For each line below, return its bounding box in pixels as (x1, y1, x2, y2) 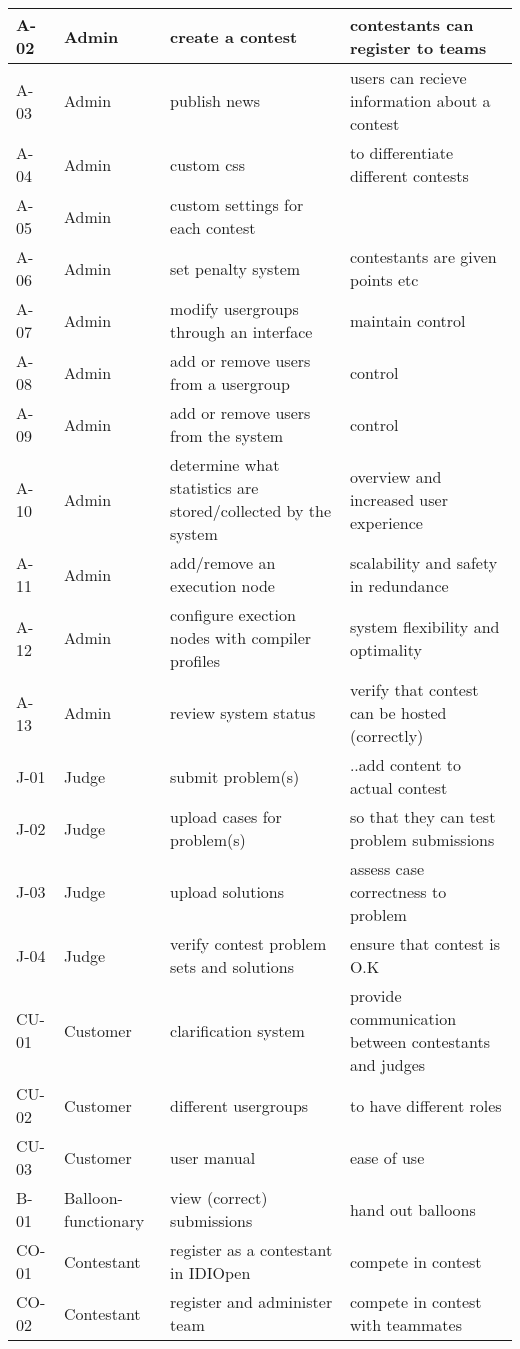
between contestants (349, 1030, 491, 1053)
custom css (170, 152, 245, 176)
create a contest (170, 24, 298, 48)
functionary (64, 1209, 145, 1232)
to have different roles (349, 1093, 502, 1117)
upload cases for (170, 805, 282, 828)
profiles (170, 649, 220, 672)
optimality (349, 637, 422, 661)
